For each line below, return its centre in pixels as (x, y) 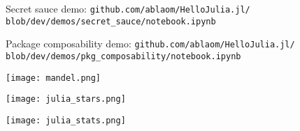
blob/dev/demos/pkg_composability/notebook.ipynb (123, 56)
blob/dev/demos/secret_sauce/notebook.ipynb (111, 21)
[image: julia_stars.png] (66, 99)
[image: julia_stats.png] (66, 120)
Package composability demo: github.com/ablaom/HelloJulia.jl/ (150, 44)
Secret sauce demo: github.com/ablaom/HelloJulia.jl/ (128, 8)
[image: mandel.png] (53, 78)
